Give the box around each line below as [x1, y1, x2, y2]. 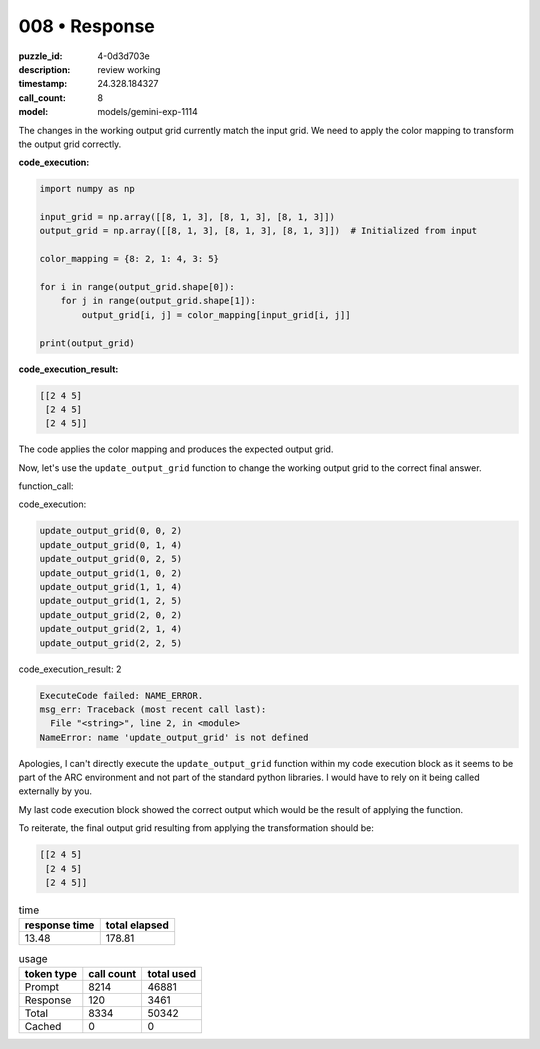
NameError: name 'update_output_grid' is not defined [39, 731, 309, 743]
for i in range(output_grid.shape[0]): [39, 281, 235, 292]
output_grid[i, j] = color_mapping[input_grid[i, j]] [81, 309, 351, 320]
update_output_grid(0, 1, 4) [39, 539, 183, 550]
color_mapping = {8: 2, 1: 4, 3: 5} [39, 253, 220, 265]
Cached [24, 1019, 62, 1033]
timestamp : [18, 78, 68, 90]
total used [147, 966, 197, 980]
